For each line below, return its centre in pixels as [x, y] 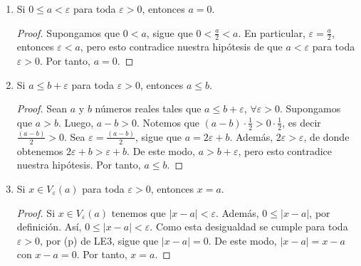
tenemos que [138, 212]
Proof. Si [36, 212]
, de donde [326, 136]
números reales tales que [148, 108]
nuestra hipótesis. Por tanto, [79, 165]
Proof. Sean [42, 108]
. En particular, [272, 32]
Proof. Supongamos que [68, 32]
